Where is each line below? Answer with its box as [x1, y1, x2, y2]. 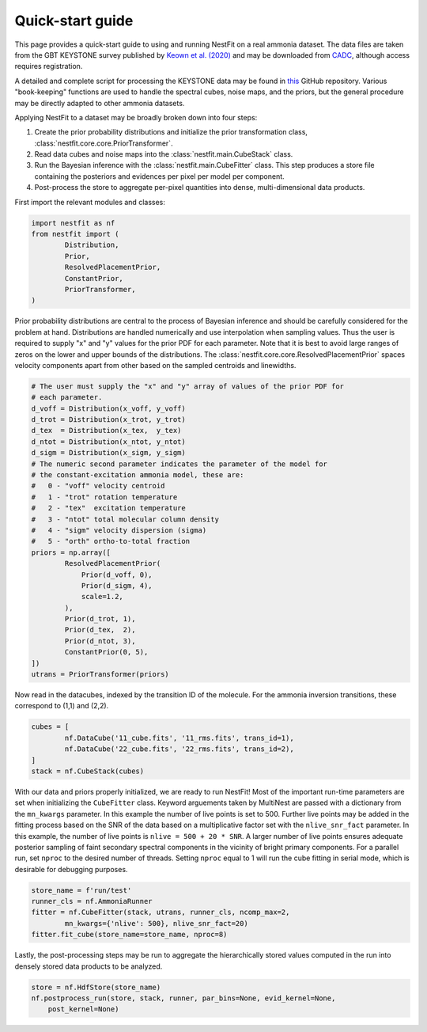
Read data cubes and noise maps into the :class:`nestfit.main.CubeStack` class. [34, 150, 293, 159]
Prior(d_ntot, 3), [64, 636, 136, 645]
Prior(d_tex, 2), [64, 625, 136, 635]
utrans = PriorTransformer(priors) [31, 670, 169, 679]
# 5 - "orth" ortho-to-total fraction [31, 537, 190, 546]
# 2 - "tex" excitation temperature [31, 503, 186, 513]
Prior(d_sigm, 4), [81, 581, 153, 590]
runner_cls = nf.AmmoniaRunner [31, 897, 153, 906]
